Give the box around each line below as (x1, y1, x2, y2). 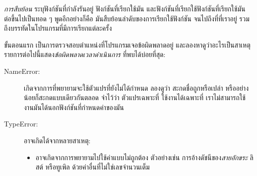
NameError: (4, 65, 40, 76)
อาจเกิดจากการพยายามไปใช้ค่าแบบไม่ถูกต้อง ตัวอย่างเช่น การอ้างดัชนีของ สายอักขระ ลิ (35, 152, 254, 162)
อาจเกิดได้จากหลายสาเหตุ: (24, 135, 91, 145)
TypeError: (4, 118, 38, 129)
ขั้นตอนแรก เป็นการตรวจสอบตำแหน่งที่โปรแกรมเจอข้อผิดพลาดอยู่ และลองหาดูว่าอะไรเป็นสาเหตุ (4, 39, 251, 50)
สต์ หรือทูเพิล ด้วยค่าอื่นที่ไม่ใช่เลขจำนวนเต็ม (35, 162, 150, 172)
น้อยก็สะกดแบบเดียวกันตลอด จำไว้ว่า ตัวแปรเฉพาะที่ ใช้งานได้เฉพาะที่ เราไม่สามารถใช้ (24, 92, 246, 103)
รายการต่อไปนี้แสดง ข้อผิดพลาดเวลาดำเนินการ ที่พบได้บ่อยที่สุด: (4, 49, 166, 59)
